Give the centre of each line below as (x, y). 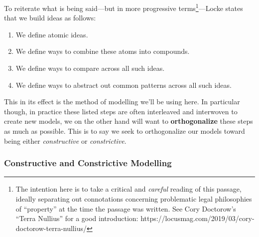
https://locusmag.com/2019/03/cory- (197, 218)
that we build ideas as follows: (50, 18)
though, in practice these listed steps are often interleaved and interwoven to (121, 111)
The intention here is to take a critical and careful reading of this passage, (129, 189)
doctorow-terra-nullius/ (51, 228)
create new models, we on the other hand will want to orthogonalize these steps (129, 121)
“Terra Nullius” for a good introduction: (77, 218)
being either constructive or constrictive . (65, 140)
